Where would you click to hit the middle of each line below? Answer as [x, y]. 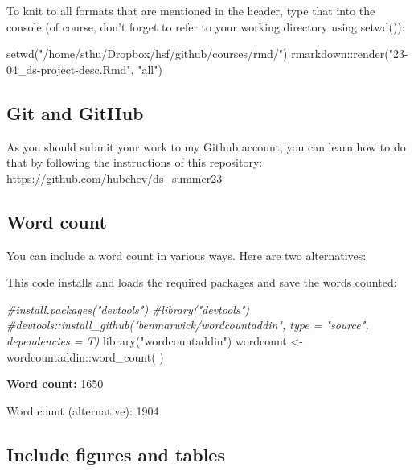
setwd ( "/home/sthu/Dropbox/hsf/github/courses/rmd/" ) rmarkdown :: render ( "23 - [207, 54]
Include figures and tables [116, 454]
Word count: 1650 [55, 384]
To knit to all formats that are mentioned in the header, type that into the [191, 10]
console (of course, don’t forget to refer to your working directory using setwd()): [206, 26]
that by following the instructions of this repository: [135, 162]
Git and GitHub [75, 112]
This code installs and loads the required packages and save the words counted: [202, 282]
